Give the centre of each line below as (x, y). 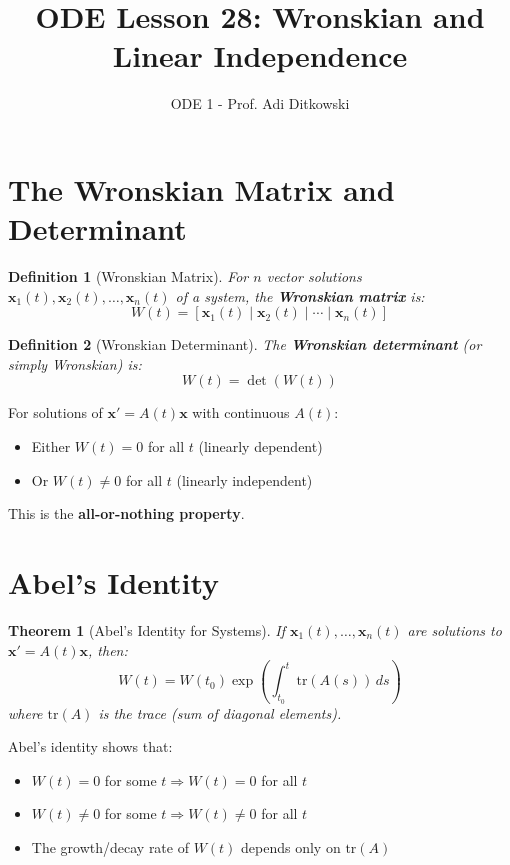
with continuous (241, 412)
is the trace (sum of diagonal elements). (220, 712)
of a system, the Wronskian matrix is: (300, 295)
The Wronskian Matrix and (201, 188)
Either (51, 446)
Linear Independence (260, 55)
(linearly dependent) (260, 446)
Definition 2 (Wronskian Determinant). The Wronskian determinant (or (245, 344)
